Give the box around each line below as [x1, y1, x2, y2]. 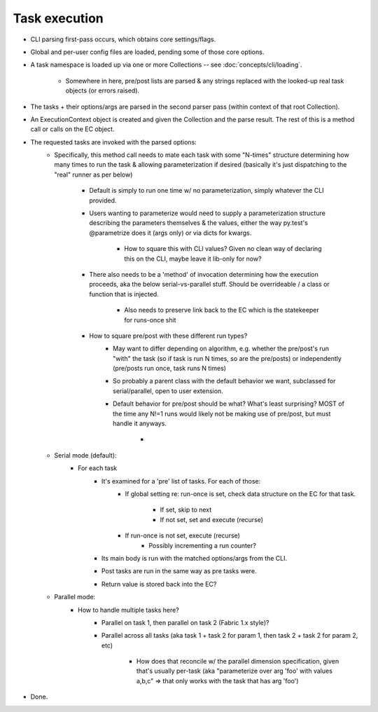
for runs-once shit [124, 315, 176, 324]
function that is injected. [89, 289, 159, 298]
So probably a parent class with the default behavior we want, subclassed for [113, 377, 336, 385]
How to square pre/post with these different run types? [89, 331, 248, 340]
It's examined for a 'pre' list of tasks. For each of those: [101, 477, 261, 485]
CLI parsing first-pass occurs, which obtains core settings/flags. [30, 35, 216, 43]
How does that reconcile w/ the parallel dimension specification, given [136, 657, 339, 666]
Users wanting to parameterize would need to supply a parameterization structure [89, 209, 325, 217]
